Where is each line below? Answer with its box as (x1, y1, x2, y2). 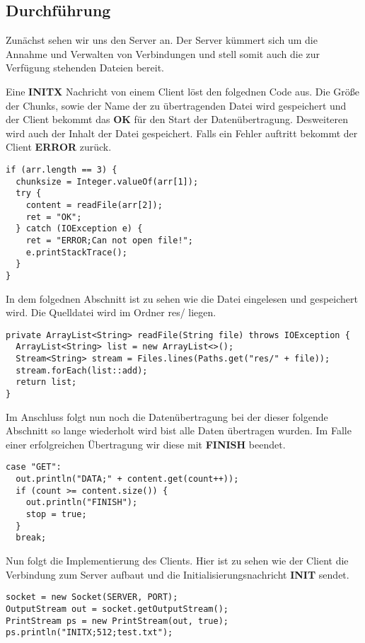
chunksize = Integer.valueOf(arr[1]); (16, 176, 199, 187)
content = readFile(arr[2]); (25, 199, 163, 210)
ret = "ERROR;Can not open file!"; (25, 235, 193, 245)
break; (16, 533, 47, 543)
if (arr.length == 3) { (6, 164, 117, 175)
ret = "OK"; (25, 212, 82, 222)
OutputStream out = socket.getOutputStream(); (6, 603, 228, 614)
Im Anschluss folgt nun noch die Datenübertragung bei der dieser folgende (6, 409, 328, 424)
